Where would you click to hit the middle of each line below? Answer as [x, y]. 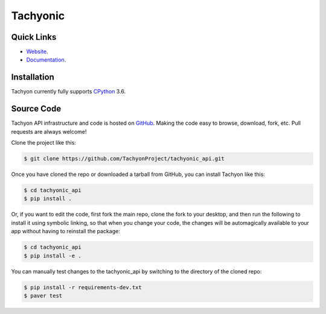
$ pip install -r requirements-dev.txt [83, 287]
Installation [33, 77]
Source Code [36, 109]
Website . [37, 52]
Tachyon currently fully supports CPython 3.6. [69, 92]
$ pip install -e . [53, 256]
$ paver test [43, 296]
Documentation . [46, 60]
